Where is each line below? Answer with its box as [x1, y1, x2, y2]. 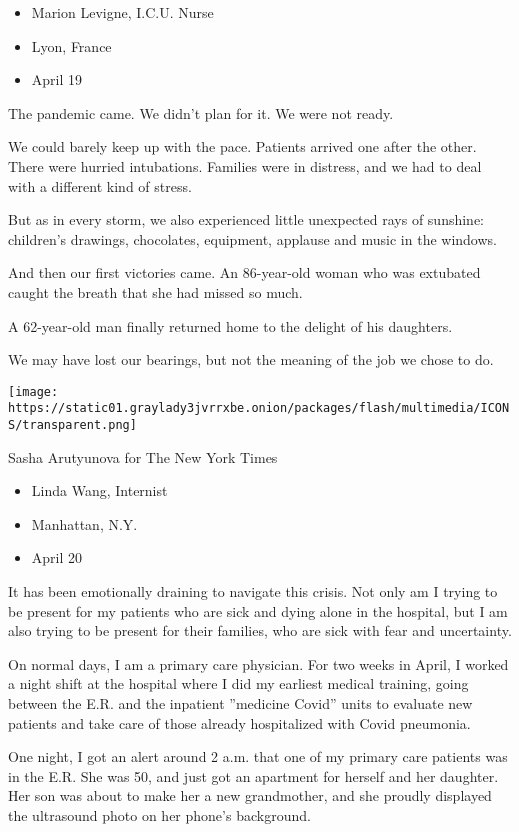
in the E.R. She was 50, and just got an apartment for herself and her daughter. [8, 765, 499, 786]
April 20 [31, 547, 83, 568]
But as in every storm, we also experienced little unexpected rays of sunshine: [8, 209, 484, 230]
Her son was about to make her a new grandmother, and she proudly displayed [8, 785, 492, 806]
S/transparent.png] [8, 418, 137, 433]
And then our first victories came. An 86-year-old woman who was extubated [8, 262, 481, 283]
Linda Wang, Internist [31, 480, 168, 501]
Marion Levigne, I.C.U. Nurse [31, 2, 214, 22]
